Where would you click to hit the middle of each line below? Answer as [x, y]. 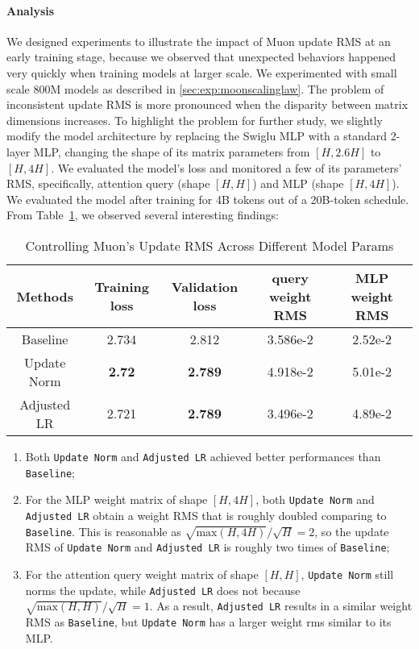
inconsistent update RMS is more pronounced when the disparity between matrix [207, 104]
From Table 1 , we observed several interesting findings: [143, 215]
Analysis [31, 10]
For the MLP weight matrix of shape [116, 499]
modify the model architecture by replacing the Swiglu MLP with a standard [197, 136]
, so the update [352, 531]
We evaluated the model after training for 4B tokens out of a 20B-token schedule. [208, 199]
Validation [205, 287]
